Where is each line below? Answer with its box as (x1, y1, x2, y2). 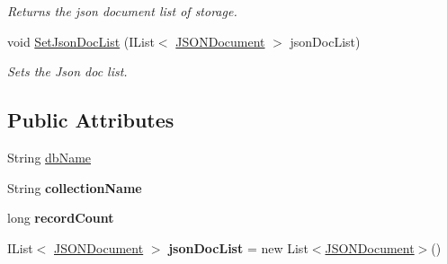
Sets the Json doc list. (7, 62, 128, 81)
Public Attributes (7, 106, 174, 134)
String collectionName (7, 178, 142, 197)
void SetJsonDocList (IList (7, 31, 155, 50)
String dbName (7, 147, 92, 166)
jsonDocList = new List (168, 238, 308, 257)
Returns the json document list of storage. (7, 2, 237, 20)
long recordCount (7, 208, 114, 227)
